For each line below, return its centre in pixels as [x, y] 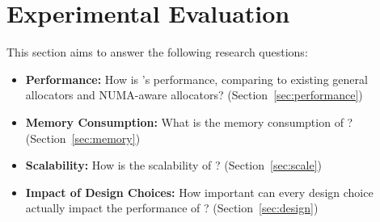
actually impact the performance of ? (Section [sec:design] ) [172, 208]
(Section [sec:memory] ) [83, 138]
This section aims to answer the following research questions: [157, 52]
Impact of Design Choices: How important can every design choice [199, 192]
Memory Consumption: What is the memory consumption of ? [189, 121]
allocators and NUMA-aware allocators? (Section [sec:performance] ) [194, 95]
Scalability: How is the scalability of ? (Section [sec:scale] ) [173, 165]
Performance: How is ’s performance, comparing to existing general [196, 79]
